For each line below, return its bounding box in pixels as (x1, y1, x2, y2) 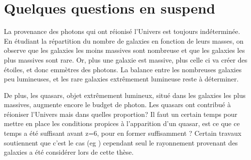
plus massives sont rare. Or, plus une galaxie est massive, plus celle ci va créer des (4, 54, 248, 64)
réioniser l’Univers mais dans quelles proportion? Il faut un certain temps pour (4, 109, 237, 119)
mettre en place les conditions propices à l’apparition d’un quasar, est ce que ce (4, 118, 240, 128)
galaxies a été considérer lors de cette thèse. (4, 147, 134, 157)
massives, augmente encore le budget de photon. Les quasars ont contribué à (4, 99, 231, 110)
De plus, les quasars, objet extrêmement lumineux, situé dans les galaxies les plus (4, 90, 246, 100)
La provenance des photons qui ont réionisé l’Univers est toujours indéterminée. (4, 26, 240, 36)
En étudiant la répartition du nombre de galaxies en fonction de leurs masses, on (4, 35, 244, 46)
